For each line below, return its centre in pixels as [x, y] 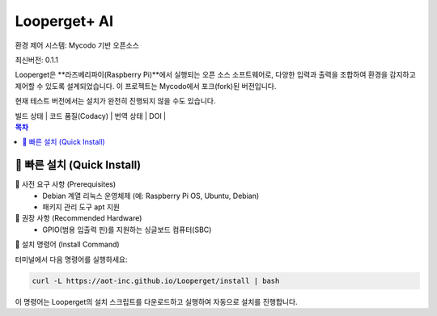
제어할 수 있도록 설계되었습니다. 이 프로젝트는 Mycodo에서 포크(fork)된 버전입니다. [146, 86]
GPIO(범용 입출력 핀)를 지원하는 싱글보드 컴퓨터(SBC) [127, 230]
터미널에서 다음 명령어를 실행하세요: [71, 259]
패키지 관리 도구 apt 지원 [81, 207]
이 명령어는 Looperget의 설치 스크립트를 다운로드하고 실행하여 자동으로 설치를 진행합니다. [157, 301]
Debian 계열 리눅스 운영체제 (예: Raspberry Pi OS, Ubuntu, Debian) [151, 196]
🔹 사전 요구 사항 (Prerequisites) [66, 184]
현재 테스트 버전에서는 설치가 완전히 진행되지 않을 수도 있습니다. [115, 101]
